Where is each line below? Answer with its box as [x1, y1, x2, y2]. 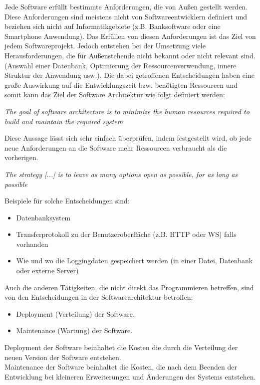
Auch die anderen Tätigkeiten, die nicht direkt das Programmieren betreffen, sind [4, 282, 254, 292]
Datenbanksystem [16, 212, 71, 222]
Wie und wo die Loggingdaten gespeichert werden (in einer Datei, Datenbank [16, 255, 253, 266]
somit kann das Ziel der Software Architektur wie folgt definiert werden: [4, 89, 225, 100]
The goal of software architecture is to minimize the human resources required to [4, 106, 250, 116]
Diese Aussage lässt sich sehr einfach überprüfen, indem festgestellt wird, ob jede [4, 133, 252, 143]
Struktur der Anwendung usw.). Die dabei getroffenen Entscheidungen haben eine [4, 70, 255, 80]
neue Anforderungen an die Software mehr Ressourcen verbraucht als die [4, 142, 227, 153]
